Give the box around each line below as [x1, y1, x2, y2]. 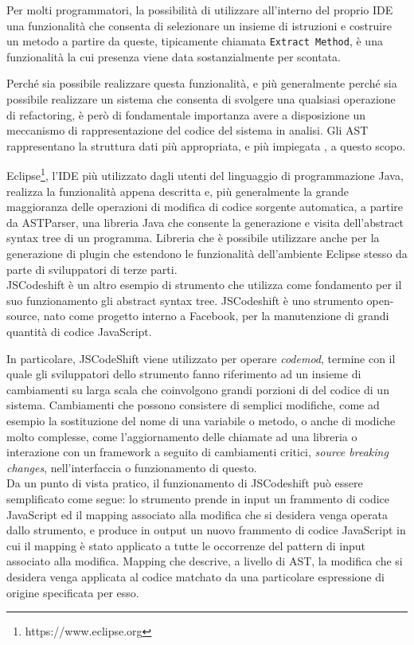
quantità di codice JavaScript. [6, 323, 152, 339]
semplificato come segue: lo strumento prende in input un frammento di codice [6, 490, 389, 506]
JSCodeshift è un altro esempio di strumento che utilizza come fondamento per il [6, 276, 402, 293]
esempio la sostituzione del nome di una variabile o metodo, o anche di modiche [6, 412, 396, 428]
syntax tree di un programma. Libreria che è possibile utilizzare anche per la [6, 229, 380, 246]
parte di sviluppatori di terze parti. [6, 260, 178, 277]
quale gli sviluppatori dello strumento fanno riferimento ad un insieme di [6, 365, 361, 382]
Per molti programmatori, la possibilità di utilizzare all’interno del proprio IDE [6, 2, 393, 18]
